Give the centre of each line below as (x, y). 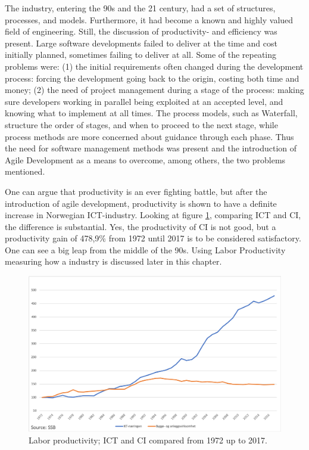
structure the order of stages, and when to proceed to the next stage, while (141, 124)
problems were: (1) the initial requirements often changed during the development (154, 66)
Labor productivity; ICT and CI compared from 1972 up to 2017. (148, 440)
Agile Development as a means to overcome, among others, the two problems (145, 159)
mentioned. (25, 171)
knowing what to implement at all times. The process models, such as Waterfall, (151, 113)
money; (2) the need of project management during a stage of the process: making (154, 90)
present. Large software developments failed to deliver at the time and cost (141, 43)
